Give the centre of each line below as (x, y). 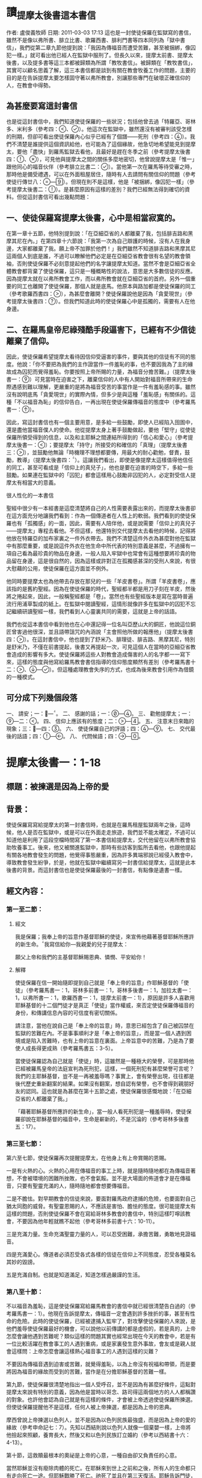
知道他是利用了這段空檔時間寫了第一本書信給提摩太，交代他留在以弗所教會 (98, 840)
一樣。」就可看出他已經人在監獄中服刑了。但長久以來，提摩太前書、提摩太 (102, 55)
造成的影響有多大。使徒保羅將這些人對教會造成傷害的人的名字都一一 (96, 654)
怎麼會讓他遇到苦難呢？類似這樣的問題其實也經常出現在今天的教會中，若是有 (101, 1336)
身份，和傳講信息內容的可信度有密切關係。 (68, 1012)
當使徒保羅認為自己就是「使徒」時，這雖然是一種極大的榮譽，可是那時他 (104, 1061)
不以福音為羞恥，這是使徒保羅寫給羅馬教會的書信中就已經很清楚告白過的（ (98, 1306)
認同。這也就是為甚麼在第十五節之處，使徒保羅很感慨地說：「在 (103, 1091)
